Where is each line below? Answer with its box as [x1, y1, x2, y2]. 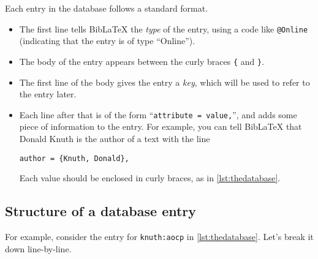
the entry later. [19, 88, 77, 100]
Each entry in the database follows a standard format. [5, 2, 208, 14]
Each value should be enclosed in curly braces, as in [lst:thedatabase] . [19, 171, 281, 184]
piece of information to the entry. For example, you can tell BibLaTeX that [19, 120, 302, 133]
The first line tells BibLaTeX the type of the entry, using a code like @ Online [19, 22, 308, 35]
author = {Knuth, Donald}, [19, 154, 129, 163]
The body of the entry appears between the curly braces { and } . [19, 54, 265, 67]
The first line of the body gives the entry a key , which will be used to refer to [19, 75, 310, 88]
